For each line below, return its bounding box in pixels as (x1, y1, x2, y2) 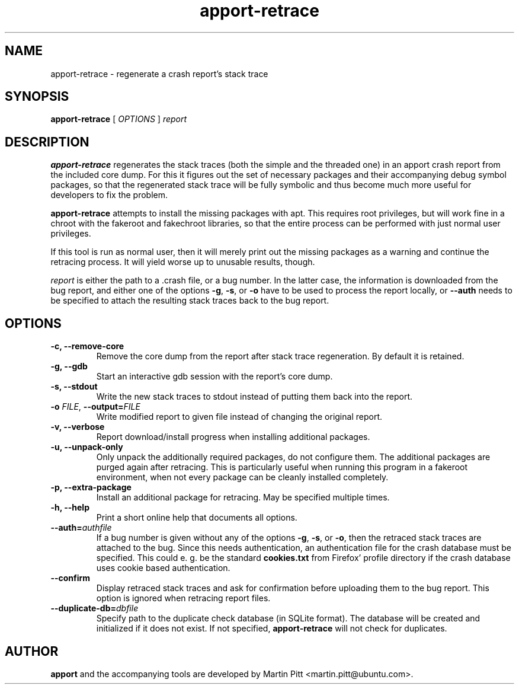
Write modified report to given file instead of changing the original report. (96, 412, 382, 422)
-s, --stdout (50, 381, 98, 392)
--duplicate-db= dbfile (50, 603, 139, 614)
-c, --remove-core (50, 341, 124, 352)
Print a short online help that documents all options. (96, 512, 297, 523)
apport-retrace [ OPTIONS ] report (50, 114, 187, 125)
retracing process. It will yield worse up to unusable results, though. (50, 257, 315, 267)
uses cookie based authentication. (96, 563, 230, 573)
